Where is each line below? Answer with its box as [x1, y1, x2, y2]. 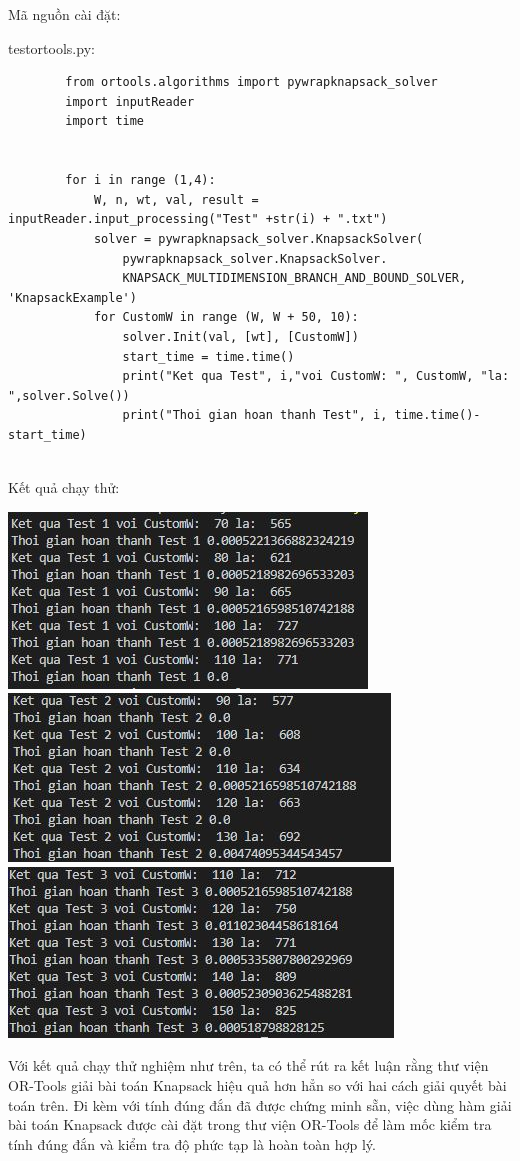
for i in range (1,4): [65, 173, 216, 188]
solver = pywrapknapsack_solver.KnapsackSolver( [93, 231, 424, 246]
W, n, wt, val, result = [93, 192, 259, 207]
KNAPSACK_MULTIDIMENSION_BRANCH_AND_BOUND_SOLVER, [122, 271, 467, 286]
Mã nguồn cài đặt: [8, 4, 121, 24]
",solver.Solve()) [8, 388, 130, 403]
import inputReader [65, 94, 195, 109]
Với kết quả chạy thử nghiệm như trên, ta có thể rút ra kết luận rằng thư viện [8, 1055, 489, 1076]
